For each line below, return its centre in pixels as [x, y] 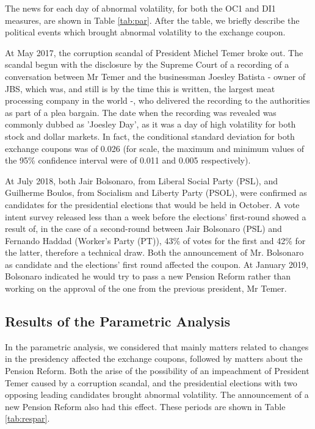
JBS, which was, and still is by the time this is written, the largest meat [140, 88]
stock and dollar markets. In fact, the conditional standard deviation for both [150, 136]
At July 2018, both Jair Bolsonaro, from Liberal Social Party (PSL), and [141, 180]
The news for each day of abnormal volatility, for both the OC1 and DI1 [140, 8]
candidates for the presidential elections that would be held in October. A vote [152, 204]
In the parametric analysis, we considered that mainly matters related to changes [157, 346]
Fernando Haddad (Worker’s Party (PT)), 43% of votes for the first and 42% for [155, 240]
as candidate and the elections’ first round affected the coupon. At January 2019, [157, 264]
